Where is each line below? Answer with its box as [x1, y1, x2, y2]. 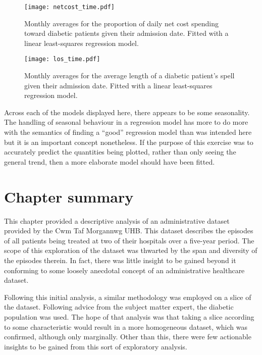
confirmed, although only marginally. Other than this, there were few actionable [4, 331, 251, 342]
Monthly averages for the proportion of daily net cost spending [24, 18, 219, 28]
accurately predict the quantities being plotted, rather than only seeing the [4, 146, 236, 157]
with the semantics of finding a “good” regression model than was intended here [4, 127, 252, 137]
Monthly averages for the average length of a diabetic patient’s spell [24, 70, 235, 81]
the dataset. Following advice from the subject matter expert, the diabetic [4, 301, 234, 312]
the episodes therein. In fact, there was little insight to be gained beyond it [4, 255, 236, 265]
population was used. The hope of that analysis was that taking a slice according [4, 311, 254, 322]
